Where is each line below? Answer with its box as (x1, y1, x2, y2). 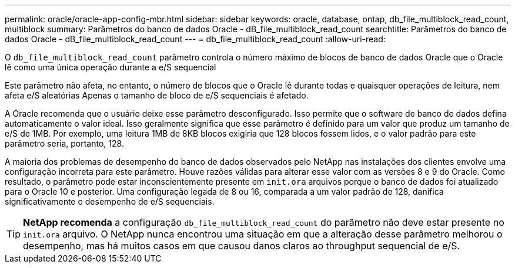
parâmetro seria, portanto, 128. (5, 138, 124, 148)
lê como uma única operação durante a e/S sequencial (5, 62, 216, 72)
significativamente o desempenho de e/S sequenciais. (5, 196, 215, 206)
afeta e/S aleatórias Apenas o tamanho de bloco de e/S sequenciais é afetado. (5, 90, 309, 100)
